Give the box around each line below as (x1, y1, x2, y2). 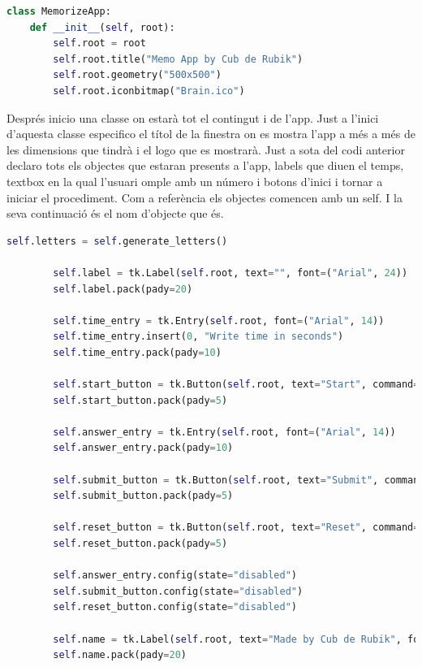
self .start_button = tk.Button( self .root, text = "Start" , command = (53, 379, 420, 391)
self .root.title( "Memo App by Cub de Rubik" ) (53, 53, 304, 65)
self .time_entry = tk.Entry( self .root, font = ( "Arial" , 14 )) (53, 314, 385, 327)
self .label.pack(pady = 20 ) (53, 283, 193, 295)
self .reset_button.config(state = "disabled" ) (53, 601, 297, 613)
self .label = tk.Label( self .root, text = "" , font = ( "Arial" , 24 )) (53, 266, 408, 279)
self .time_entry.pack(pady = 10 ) (53, 346, 222, 358)
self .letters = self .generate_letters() (6, 235, 228, 247)
